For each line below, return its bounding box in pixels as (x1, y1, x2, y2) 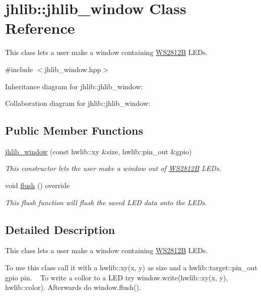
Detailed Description (5, 221, 115, 237)
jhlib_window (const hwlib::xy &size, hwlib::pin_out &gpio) (5, 146, 192, 156)
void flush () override (5, 180, 70, 191)
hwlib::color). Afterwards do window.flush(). (5, 282, 141, 292)
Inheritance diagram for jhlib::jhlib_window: (5, 81, 143, 91)
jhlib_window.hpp (44, 64, 101, 74)
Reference (5, 18, 75, 38)
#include (5, 64, 33, 74)
